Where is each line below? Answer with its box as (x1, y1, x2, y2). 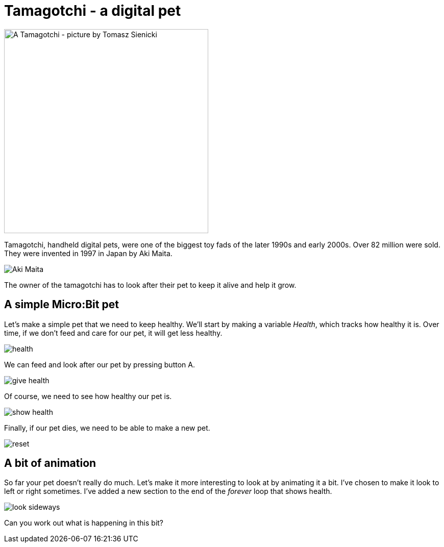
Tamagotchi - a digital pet (4, 2, 181, 19)
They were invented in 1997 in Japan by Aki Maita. (4, 248, 172, 258)
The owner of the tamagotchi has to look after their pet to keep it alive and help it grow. (4, 280, 297, 289)
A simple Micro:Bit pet (4, 298, 119, 311)
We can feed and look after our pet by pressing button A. (4, 360, 195, 369)
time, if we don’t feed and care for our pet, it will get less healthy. (4, 328, 223, 337)
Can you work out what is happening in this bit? (4, 518, 164, 528)
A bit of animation (4, 457, 96, 470)
